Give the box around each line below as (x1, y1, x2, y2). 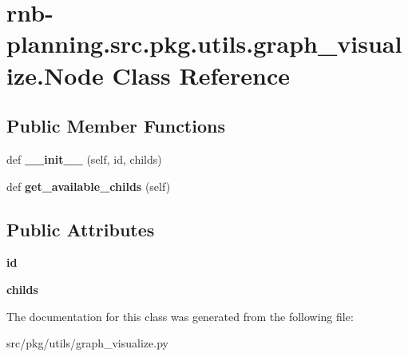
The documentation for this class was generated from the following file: (6, 307, 354, 324)
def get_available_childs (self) (6, 177, 171, 194)
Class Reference (112, 58, 290, 91)
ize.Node (6, 58, 104, 91)
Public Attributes (6, 216, 155, 241)
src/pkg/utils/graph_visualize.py (6, 335, 168, 351)
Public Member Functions (6, 113, 225, 138)
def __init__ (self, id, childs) (6, 150, 162, 167)
